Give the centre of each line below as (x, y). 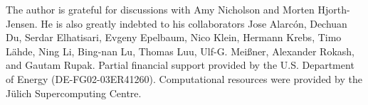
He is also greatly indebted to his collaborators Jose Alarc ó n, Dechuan (194, 23)
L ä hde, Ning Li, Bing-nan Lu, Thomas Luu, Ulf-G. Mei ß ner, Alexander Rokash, (180, 51)
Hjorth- (334, 9)
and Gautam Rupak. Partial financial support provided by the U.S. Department (180, 65)
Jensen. (22, 23)
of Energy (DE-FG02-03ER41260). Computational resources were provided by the (184, 78)
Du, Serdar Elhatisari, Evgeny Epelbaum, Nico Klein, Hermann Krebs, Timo (174, 37)
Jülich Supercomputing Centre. (74, 93)
